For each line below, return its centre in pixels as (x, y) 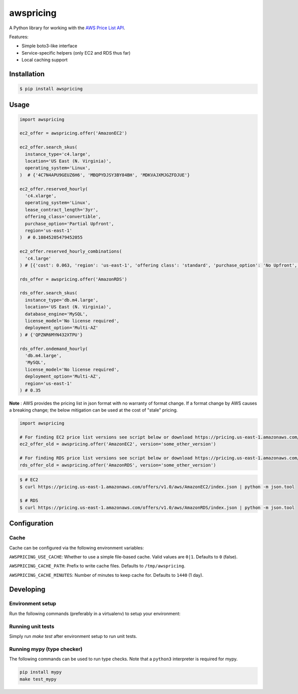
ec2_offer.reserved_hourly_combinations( (71, 251)
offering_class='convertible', (63, 217)
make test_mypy (38, 679)
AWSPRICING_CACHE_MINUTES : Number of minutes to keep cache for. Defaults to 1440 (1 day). (106, 575)
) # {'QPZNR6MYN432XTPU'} (51, 335)
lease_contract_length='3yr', (62, 209)
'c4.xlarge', (41, 196)
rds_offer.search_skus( (49, 293)
